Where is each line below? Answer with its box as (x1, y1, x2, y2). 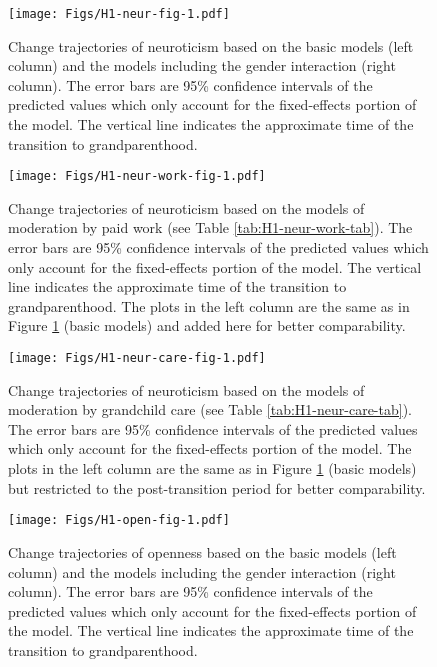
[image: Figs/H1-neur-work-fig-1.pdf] (8, 169, 266, 184)
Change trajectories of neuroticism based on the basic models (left (8, 35, 414, 56)
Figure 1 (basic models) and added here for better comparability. (8, 315, 406, 336)
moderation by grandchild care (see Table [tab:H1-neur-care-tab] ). (8, 399, 412, 420)
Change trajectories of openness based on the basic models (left (8, 541, 397, 562)
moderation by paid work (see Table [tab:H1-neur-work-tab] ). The (8, 217, 413, 238)
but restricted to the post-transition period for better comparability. (8, 477, 426, 498)
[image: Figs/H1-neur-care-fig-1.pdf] (8, 351, 266, 366)
